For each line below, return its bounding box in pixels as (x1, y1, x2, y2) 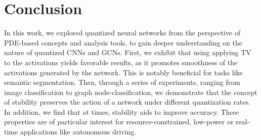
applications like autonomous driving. (20, 126, 137, 137)
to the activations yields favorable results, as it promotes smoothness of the (4, 57, 238, 67)
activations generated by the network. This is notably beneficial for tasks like (4, 67, 243, 77)
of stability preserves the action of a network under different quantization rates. (4, 97, 251, 107)
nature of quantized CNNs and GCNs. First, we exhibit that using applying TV (4, 47, 251, 58)
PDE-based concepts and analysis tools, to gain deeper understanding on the (4, 37, 242, 48)
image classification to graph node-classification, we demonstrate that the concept (4, 86, 257, 97)
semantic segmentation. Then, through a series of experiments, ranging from (4, 77, 240, 87)
